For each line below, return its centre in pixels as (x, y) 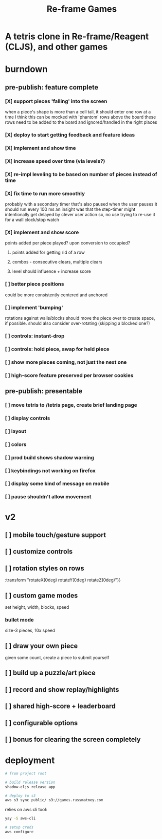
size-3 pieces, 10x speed (30, 630)
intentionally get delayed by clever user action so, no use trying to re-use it (80, 215)
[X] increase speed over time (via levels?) (55, 161)
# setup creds (19, 827)
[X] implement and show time (41, 148)
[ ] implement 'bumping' (34, 308)
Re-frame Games (82, 9)
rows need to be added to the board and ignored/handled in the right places (81, 122)
